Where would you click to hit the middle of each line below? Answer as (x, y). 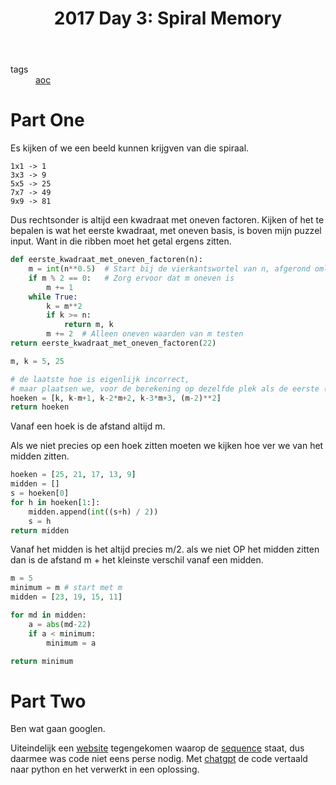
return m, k (88, 325)
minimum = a (71, 643)
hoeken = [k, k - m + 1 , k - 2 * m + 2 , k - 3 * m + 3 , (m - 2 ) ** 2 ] (116, 398)
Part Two (48, 701)
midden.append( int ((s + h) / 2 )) (93, 512)
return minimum (42, 661)
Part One (47, 120)
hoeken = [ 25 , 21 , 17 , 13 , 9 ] (73, 475)
